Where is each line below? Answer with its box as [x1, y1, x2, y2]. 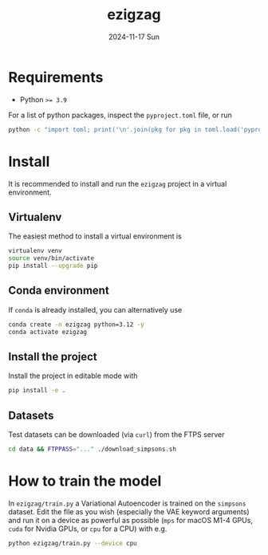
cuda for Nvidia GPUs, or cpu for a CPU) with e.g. [8, 524, 167, 533]
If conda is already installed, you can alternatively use [8, 305, 183, 314]
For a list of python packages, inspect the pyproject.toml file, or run [8, 110, 233, 120]
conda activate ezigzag [8, 328, 88, 336]
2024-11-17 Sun [108, 32, 160, 41]
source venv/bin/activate [8, 254, 94, 262]
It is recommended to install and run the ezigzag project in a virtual [8, 179, 227, 188]
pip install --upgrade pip [8, 262, 98, 270]
